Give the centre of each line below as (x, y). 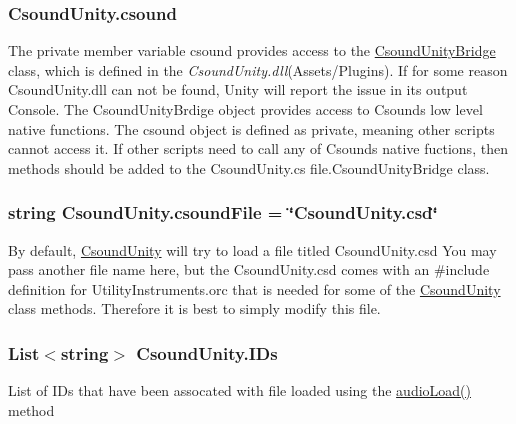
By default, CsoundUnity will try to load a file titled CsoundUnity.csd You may (252, 249)
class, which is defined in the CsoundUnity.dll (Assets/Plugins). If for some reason (258, 69)
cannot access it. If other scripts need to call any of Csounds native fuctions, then (258, 148)
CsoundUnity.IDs (207, 352)
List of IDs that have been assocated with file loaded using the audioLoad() (239, 390)
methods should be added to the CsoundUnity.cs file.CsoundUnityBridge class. (249, 167)
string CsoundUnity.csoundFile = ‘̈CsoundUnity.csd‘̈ (223, 212)
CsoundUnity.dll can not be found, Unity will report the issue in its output (238, 89)
